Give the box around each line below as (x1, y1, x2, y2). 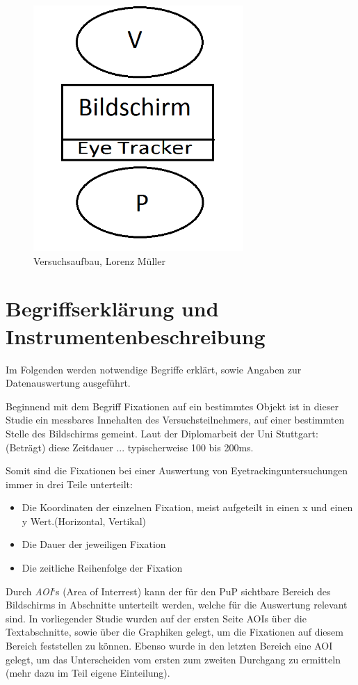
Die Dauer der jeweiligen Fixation (22, 537, 166, 551)
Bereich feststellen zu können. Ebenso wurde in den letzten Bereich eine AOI (6, 638, 333, 653)
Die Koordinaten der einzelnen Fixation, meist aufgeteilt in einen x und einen (22, 500, 353, 515)
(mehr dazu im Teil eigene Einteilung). (6, 666, 170, 680)
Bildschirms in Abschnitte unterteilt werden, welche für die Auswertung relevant (6, 597, 348, 612)
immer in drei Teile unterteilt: (6, 476, 133, 491)
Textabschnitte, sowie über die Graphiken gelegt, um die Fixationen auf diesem (6, 624, 343, 639)
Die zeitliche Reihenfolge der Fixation (22, 561, 183, 575)
